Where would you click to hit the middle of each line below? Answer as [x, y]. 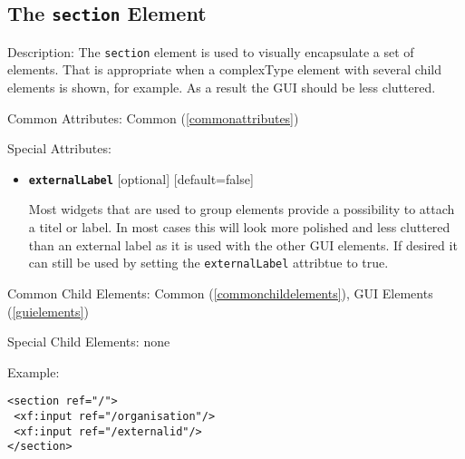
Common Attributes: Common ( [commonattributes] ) [153, 117]
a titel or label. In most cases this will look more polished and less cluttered [239, 227]
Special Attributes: [59, 148]
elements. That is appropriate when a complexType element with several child [225, 69]
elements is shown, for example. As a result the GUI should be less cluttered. [222, 88]
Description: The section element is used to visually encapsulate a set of [211, 51]
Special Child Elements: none [89, 342]
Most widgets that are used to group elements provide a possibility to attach [242, 209]
